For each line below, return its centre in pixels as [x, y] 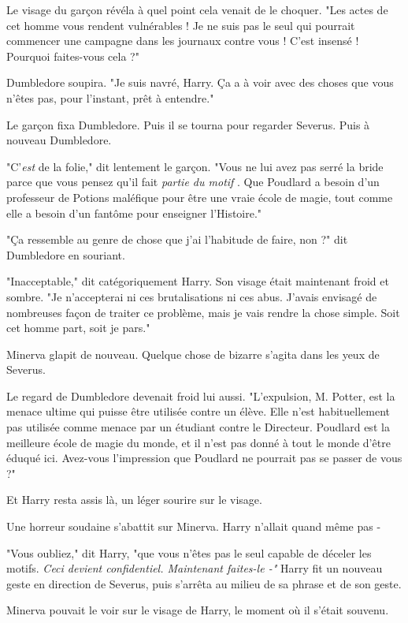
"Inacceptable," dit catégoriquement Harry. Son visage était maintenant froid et [198, 281]
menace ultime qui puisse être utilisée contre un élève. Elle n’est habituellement [198, 411]
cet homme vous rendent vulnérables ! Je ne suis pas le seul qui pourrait [181, 25]
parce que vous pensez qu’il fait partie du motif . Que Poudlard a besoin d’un [193, 182]
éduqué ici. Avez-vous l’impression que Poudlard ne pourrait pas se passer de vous [204, 458]
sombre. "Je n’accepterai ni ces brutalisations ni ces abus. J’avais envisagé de [192, 296]
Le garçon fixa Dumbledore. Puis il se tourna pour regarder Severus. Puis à [188, 124]
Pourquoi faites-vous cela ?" [73, 56]
